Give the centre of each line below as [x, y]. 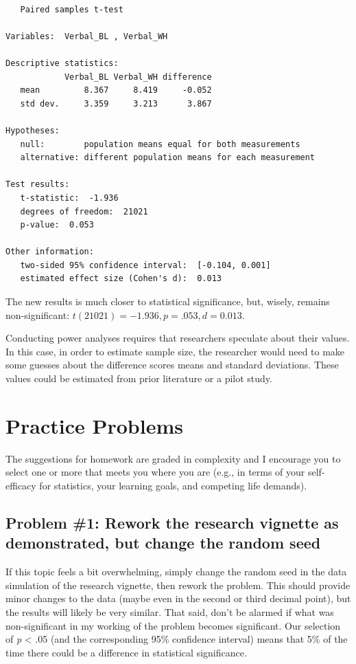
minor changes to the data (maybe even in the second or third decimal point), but [178, 598]
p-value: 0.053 [57, 225]
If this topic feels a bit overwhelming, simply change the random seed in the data [176, 572]
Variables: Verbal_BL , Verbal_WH [87, 36]
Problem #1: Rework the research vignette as [172, 522]
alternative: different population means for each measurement [168, 158]
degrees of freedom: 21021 [84, 211]
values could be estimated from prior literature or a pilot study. [139, 378]
